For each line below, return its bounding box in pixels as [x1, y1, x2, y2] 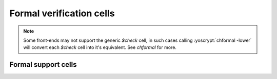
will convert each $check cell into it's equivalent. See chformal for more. [23, 44, 177, 50]
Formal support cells [9, 60, 77, 69]
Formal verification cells [9, 8, 115, 19]
